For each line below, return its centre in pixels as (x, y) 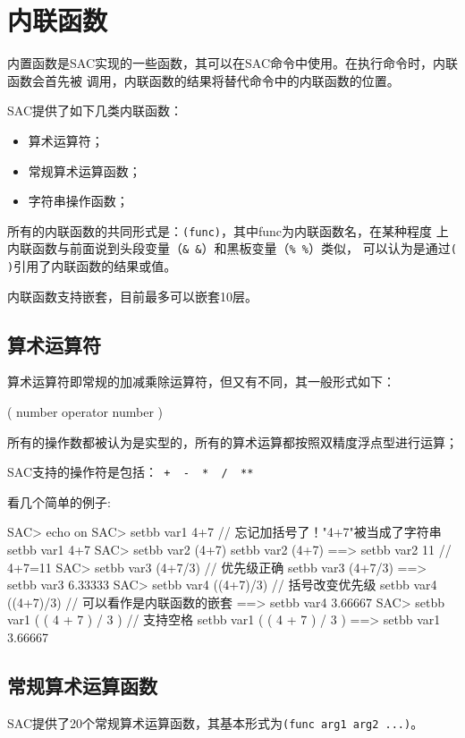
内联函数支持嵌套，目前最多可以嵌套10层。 (132, 296)
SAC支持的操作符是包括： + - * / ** (131, 472)
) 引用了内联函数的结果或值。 (92, 266)
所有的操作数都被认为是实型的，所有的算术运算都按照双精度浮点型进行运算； (232, 441)
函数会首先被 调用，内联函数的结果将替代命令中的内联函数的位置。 (203, 80)
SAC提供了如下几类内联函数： (95, 110)
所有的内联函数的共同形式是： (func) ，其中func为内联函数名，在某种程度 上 (228, 230)
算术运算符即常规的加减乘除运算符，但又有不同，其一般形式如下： (201, 382)
